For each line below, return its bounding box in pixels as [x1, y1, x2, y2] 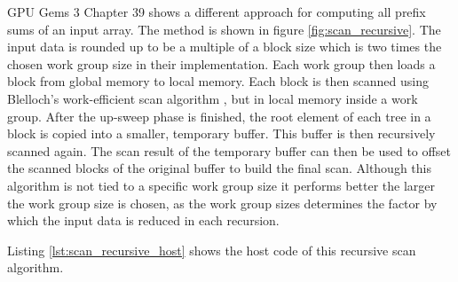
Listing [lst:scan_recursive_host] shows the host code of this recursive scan [7, 240, 416, 259]
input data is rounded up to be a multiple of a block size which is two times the [7, 37, 442, 56]
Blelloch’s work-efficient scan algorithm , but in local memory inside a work [7, 89, 418, 107]
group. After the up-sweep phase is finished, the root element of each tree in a [7, 106, 431, 125]
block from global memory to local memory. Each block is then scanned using [7, 72, 429, 90]
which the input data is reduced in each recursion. [7, 211, 280, 230]
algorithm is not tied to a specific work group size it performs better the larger [7, 176, 436, 194]
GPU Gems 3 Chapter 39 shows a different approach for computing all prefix [7, 3, 426, 20]
